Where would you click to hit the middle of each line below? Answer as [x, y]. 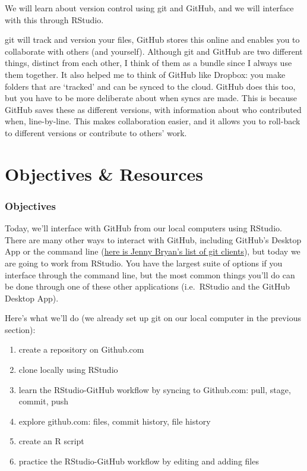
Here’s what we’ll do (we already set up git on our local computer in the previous [153, 318]
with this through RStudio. [54, 19]
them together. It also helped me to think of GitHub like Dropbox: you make [145, 74]
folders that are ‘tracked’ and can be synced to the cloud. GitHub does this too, [150, 86]
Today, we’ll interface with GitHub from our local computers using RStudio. [143, 228]
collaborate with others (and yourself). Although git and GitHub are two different [154, 51]
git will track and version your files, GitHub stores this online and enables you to [152, 40]
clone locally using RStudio [68, 370]
